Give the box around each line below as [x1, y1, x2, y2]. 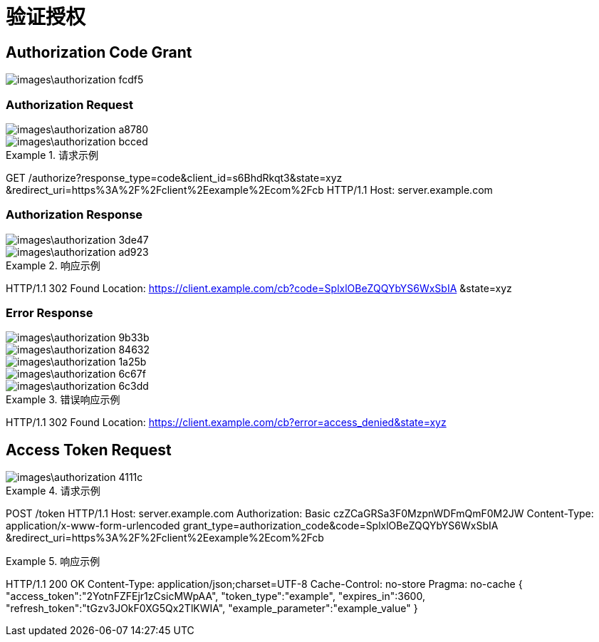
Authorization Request [6, 97, 133, 112]
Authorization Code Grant [6, 43, 192, 61]
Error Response [6, 306, 93, 321]
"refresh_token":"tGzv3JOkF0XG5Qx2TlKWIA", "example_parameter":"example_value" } [6, 602, 418, 615]
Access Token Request [6, 440, 172, 459]
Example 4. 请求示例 [6, 485, 100, 497]
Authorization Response [6, 207, 143, 222]
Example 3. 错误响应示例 [6, 393, 120, 406]
